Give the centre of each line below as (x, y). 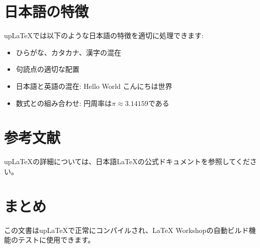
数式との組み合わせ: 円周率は (64, 103)
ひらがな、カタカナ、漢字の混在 (69, 52)
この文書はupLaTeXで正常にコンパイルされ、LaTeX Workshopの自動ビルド (126, 230)
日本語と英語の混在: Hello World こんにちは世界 (94, 86)
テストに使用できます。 (56, 240)
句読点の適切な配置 (48, 69)
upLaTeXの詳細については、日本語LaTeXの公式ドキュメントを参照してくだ (127, 161)
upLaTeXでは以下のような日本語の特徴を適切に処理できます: (104, 35)
